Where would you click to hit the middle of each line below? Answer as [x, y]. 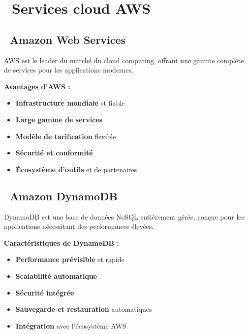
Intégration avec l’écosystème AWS [71, 325]
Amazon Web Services [68, 39]
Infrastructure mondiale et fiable [70, 103]
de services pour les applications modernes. [69, 70]
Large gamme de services [59, 119]
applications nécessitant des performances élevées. [79, 226]
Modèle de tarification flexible [66, 136]
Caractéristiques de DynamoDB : [62, 242]
